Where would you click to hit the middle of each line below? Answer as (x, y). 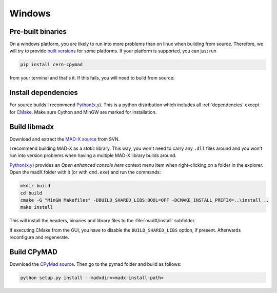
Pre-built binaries (38, 32)
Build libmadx (32, 126)
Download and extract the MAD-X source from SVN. (65, 139)
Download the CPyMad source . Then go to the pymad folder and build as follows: (95, 264)
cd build (31, 193)
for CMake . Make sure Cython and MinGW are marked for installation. (83, 112)
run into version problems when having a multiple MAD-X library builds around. (93, 155)
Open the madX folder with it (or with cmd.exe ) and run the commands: (85, 172)
